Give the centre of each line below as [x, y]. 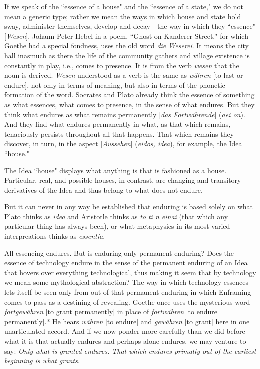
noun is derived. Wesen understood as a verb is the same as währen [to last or [124, 75]
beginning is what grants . [42, 361]
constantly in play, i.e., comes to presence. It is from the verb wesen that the [122, 65]
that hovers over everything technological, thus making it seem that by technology [130, 272]
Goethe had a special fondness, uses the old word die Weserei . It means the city [127, 46]
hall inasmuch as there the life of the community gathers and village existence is [127, 55]
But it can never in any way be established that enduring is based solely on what [129, 207]
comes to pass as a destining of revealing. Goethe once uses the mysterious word [127, 302]
